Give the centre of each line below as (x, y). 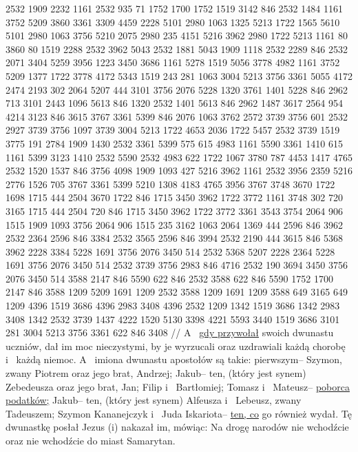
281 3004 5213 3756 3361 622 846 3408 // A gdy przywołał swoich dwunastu (170, 332)
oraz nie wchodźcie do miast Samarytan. (91, 440)
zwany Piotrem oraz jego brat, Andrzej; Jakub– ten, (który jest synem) (156, 373)
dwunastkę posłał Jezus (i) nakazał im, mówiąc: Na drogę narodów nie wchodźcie (177, 427)
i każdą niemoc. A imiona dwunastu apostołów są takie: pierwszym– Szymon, (174, 359)
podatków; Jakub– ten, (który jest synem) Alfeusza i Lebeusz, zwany (154, 400)
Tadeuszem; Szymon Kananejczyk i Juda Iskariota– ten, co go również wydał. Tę (179, 413)
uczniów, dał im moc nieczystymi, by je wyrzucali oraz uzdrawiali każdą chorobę (176, 346)
